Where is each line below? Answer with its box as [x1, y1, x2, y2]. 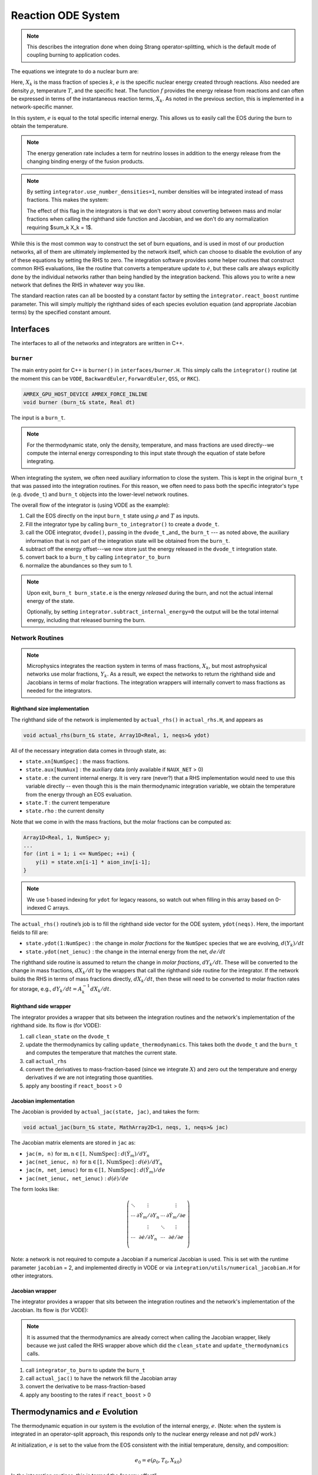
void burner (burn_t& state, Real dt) [23, 399, 135, 405]
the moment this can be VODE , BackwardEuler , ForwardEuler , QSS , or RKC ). [11, 375, 200, 382]
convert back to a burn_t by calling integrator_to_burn [25, 553, 171, 560]
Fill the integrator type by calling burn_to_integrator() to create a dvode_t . [25, 520, 220, 527]
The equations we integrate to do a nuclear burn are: [11, 68, 139, 75]
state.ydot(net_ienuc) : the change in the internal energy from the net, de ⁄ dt [25, 948, 226, 955]
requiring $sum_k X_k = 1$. [26, 224, 93, 231]
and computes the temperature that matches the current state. [25, 1049, 177, 1056]
